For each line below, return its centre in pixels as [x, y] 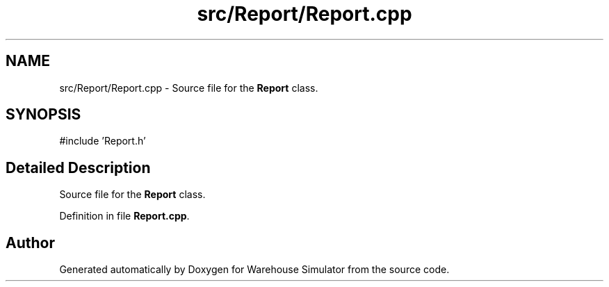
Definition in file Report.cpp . [124, 216]
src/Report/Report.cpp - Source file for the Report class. [189, 88]
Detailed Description [78, 167]
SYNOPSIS [43, 115]
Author [30, 243]
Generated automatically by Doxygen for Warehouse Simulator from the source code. [254, 270]
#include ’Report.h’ [103, 141]
